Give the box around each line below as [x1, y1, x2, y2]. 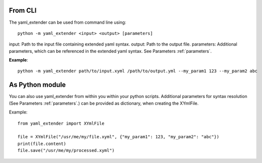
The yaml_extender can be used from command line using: [9, 19, 126, 25]
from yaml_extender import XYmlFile [17, 120, 105, 126]
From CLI [9, 6, 37, 15]
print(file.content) [17, 141, 66, 147]
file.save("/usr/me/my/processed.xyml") [17, 148, 115, 153]
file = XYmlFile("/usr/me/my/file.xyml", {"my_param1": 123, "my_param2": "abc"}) [17, 134, 219, 140]
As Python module [9, 81, 66, 89]
